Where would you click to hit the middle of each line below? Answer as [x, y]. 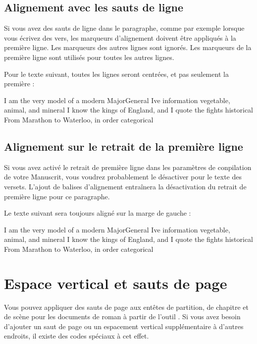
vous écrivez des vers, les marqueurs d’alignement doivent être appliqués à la [120, 37]
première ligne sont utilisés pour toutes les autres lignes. [89, 57]
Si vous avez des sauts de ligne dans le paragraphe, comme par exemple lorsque [124, 28]
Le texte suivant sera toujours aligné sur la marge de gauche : [98, 213]
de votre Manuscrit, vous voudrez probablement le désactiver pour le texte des [123, 177]
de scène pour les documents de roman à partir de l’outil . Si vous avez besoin [122, 316]
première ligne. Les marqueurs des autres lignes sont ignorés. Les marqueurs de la [128, 47]
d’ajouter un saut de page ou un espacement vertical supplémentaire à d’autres [124, 326]
